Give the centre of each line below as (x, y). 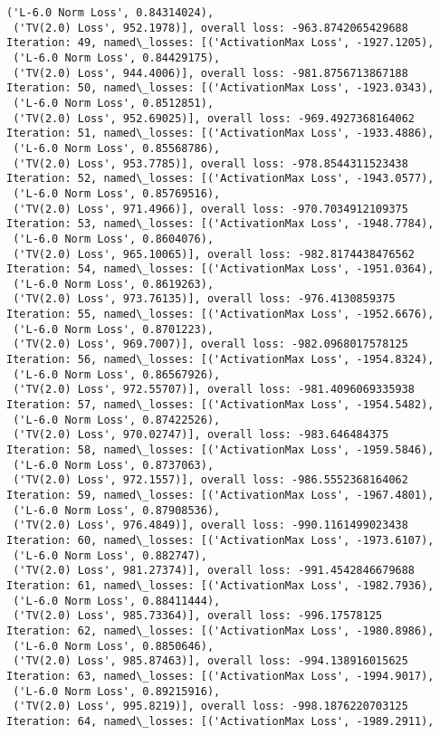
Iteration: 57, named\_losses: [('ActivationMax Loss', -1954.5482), (220, 405)
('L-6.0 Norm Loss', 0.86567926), (117, 374)
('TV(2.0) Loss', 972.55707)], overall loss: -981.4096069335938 (214, 390)
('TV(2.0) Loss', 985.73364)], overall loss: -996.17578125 (198, 616)
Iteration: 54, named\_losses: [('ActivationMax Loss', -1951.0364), (220, 269)
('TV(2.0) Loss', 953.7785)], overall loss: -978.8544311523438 (210, 163)
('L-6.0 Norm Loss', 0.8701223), (114, 329)
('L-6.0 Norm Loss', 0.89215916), (117, 691)
